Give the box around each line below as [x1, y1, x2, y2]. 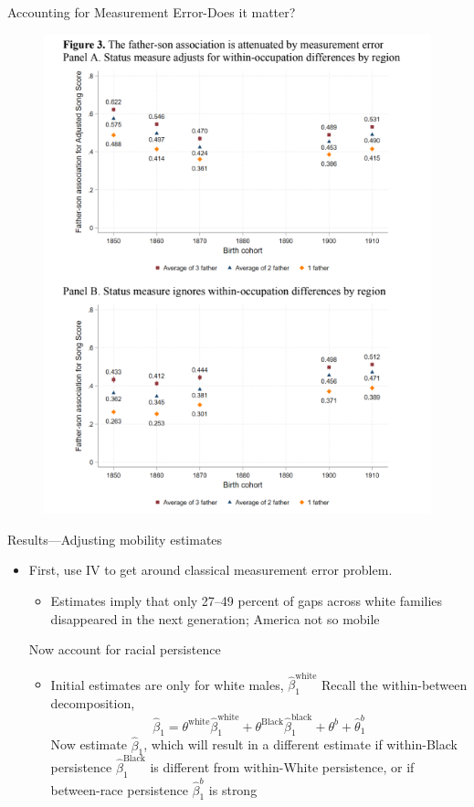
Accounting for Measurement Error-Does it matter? [7, 3, 296, 21]
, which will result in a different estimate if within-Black [143, 735, 458, 754]
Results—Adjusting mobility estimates [7, 529, 223, 548]
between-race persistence [50, 780, 188, 799]
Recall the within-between [321, 674, 468, 694]
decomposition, [50, 694, 135, 713]
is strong [208, 780, 258, 799]
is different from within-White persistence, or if [150, 758, 415, 777]
